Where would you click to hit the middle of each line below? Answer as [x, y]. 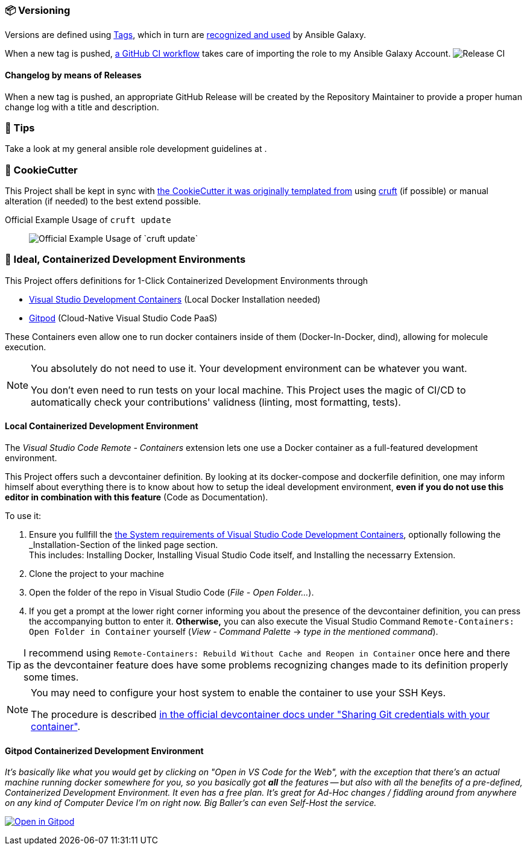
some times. [51, 677]
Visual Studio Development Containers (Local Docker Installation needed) [175, 299]
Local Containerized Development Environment [102, 426]
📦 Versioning [38, 10]
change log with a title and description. [82, 107]
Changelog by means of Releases [73, 75]
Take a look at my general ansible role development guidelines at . [136, 149]
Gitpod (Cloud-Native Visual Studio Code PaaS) [123, 318]
